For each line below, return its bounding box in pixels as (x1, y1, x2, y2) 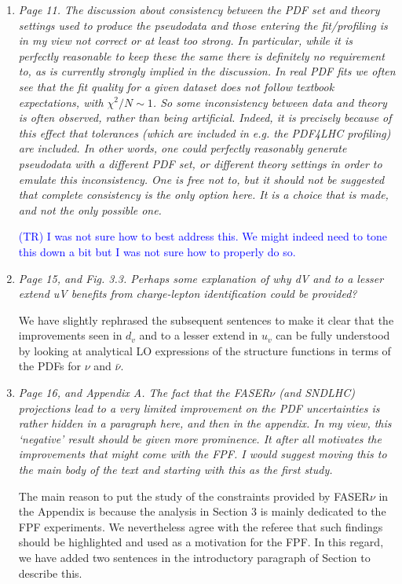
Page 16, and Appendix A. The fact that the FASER (18, 384, 270, 401)
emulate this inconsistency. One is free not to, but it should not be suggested (18, 171, 385, 187)
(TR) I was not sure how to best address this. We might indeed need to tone (18, 228, 388, 244)
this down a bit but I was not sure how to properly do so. (18, 243, 296, 259)
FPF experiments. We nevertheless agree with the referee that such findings (18, 518, 383, 534)
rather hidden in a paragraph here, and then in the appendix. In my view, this (18, 415, 392, 432)
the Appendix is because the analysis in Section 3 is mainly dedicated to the (18, 503, 386, 520)
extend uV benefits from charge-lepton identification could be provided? (18, 285, 357, 302)
